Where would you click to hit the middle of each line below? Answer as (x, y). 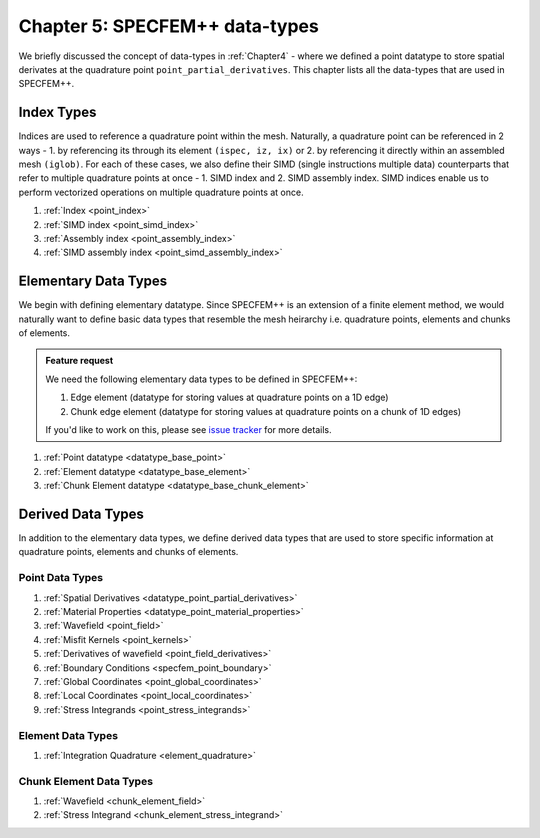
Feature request (79, 361)
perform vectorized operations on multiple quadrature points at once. (161, 192)
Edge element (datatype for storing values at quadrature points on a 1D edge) (229, 397)
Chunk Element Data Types (86, 781)
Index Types (57, 112)
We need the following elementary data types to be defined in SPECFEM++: (201, 379)
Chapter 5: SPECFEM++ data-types (168, 26)
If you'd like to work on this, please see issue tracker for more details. (188, 429)
